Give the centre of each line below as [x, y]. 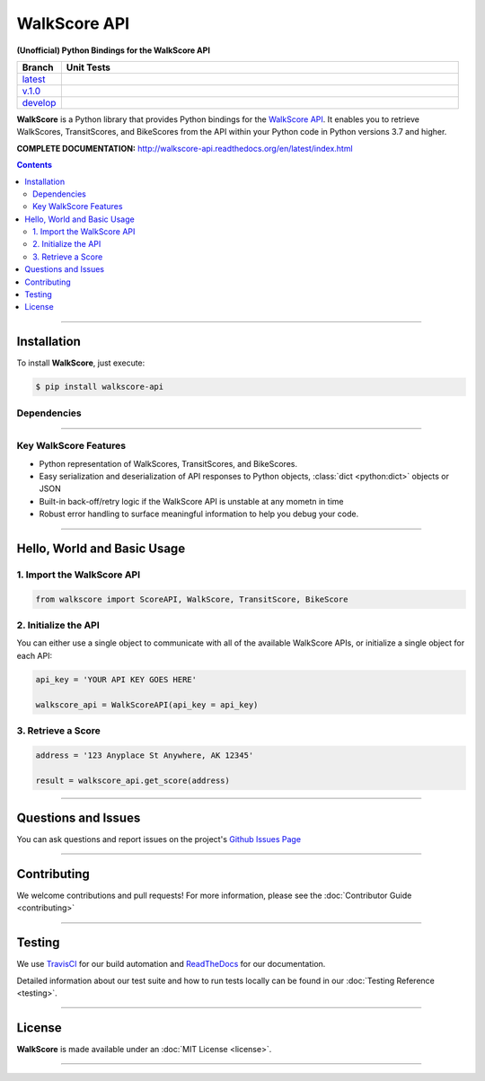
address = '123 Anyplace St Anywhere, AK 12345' [145, 755]
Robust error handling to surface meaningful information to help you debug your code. [199, 514]
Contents [35, 165]
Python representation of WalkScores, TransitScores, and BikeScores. [168, 463]
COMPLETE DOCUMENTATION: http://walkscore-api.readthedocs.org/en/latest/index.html [185, 148]
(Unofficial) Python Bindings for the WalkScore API [114, 50]
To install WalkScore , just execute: [81, 363]
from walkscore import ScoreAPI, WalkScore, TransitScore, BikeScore [192, 599]
